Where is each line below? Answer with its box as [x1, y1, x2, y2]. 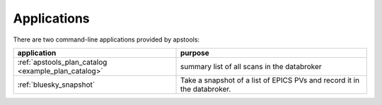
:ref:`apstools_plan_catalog [17, 57, 108, 67]
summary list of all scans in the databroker [180, 61, 322, 71]
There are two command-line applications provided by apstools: [13, 35, 200, 44]
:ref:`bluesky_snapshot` [17, 80, 95, 89]
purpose [180, 48, 210, 58]
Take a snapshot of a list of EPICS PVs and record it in [180, 75, 360, 85]
